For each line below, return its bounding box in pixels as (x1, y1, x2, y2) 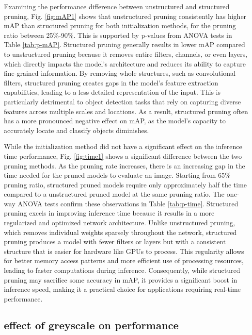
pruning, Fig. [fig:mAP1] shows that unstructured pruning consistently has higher (4, 11, 247, 21)
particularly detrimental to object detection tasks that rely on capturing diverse (4, 96, 241, 106)
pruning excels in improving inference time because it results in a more (4, 208, 215, 218)
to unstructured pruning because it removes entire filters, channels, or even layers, (4, 49, 248, 59)
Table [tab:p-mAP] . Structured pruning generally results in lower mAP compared (4, 39, 245, 50)
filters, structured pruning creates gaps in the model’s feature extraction (4, 77, 219, 87)
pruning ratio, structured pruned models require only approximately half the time (4, 179, 247, 189)
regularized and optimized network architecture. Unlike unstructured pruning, (4, 218, 235, 228)
